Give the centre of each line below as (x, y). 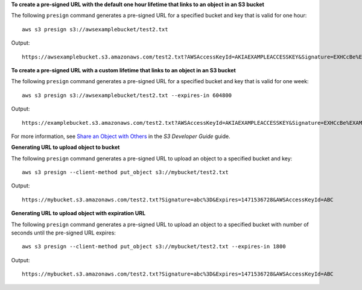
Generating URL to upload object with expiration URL (78, 213)
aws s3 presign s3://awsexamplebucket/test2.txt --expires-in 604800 (127, 95)
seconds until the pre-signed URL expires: (63, 233)
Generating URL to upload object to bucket (65, 147)
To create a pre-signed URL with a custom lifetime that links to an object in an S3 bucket (124, 70)
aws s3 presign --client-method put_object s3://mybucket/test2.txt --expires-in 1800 (154, 247)
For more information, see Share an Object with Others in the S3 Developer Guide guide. (121, 136)
